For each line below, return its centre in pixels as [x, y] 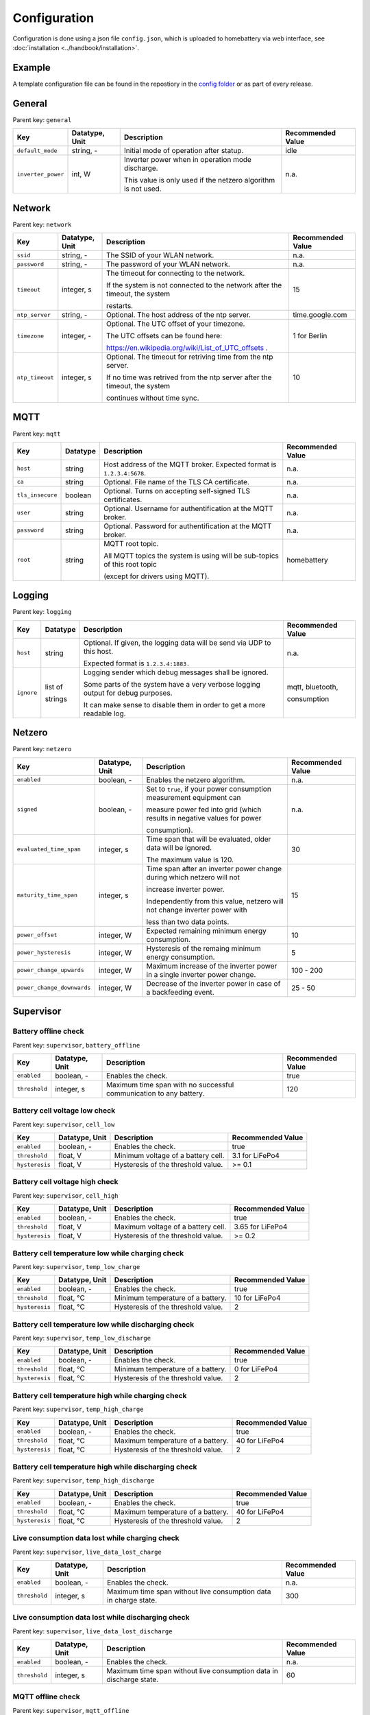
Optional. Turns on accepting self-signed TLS [177, 490]
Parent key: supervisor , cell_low [64, 1124]
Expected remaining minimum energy [207, 931]
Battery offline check [49, 1031]
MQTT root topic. [131, 543]
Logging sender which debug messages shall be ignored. [176, 672]
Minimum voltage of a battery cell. [169, 1156]
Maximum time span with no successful [170, 1085]
